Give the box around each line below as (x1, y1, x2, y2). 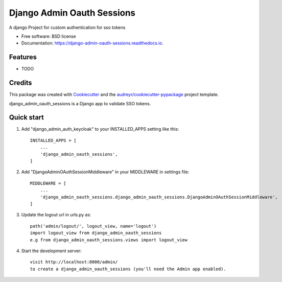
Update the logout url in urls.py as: (21, 212, 92, 218)
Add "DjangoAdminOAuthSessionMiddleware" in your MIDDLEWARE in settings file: (21, 169, 189, 175)
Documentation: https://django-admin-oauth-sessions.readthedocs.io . (21, 40, 164, 46)
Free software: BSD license (21, 33, 76, 39)
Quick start (9, 113, 44, 122)
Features (9, 53, 37, 61)
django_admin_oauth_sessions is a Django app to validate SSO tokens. (9, 100, 151, 106)
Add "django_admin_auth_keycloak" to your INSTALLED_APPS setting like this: (21, 126, 179, 132)
